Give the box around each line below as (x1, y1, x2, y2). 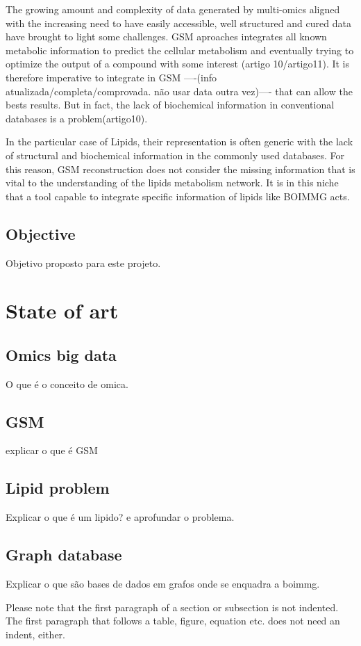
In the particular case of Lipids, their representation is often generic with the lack (6, 134, 353, 149)
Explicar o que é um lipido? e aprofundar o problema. (6, 510, 235, 524)
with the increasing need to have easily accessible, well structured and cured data (6, 15, 351, 30)
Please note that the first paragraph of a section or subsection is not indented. (6, 599, 339, 614)
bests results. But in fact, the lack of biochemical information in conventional (6, 97, 335, 112)
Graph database (6, 544, 122, 565)
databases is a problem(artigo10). (6, 111, 148, 125)
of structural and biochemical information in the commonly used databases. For (6, 147, 344, 162)
